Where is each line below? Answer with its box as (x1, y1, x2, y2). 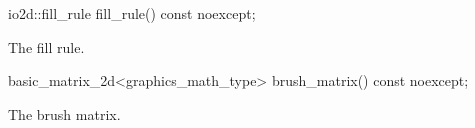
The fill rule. (8, 36, 85, 57)
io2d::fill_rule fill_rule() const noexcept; (8, 3, 256, 23)
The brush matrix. (8, 103, 121, 124)
